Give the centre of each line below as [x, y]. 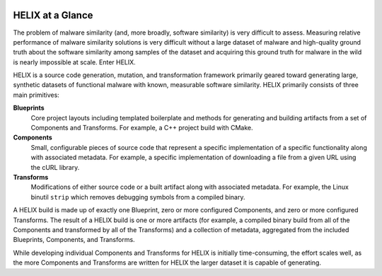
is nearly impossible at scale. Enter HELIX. [74, 62]
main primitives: [36, 95]
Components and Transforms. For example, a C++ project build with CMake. [142, 128]
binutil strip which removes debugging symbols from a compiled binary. [138, 197]
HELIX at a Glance [53, 15]
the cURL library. [55, 167]
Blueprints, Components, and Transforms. [74, 240]
